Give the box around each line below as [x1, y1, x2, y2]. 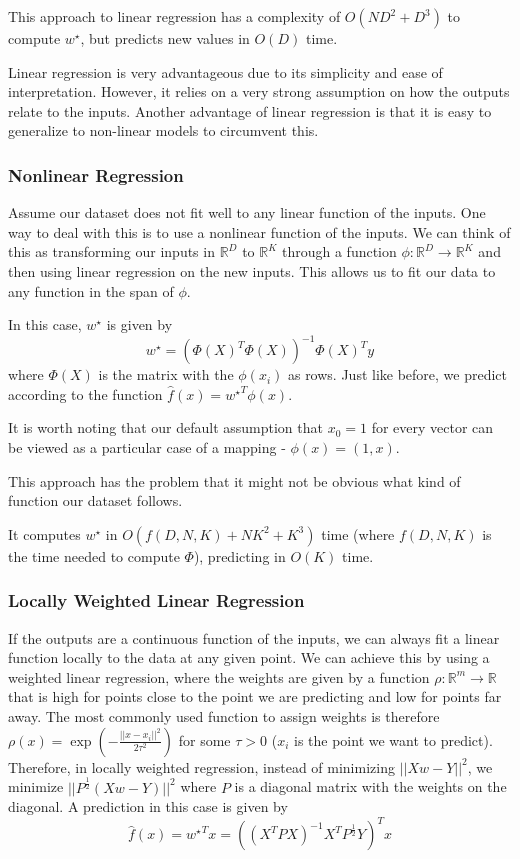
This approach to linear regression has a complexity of [8, 6, 341, 26]
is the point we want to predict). [293, 729, 493, 750]
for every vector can [371, 417, 494, 438]
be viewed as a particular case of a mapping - [8, 437, 286, 458]
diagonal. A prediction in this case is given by [8, 796, 288, 817]
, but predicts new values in [80, 28, 250, 48]
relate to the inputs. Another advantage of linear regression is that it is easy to [8, 100, 492, 121]
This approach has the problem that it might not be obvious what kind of [8, 470, 461, 491]
